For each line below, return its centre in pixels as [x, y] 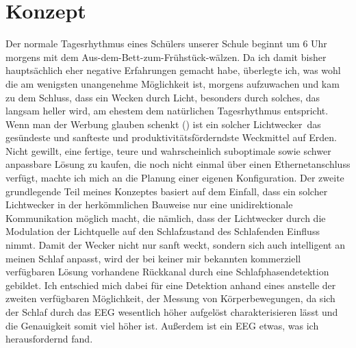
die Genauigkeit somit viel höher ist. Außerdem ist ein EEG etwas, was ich [162, 325]
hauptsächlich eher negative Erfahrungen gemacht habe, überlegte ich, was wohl [173, 70]
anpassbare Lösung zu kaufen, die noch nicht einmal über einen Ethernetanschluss [178, 164]
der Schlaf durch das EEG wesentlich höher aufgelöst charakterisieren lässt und [172, 312]
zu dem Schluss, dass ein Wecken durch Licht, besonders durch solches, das [163, 97]
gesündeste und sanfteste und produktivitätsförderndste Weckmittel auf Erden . [171, 137]
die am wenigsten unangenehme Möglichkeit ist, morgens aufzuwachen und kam [173, 83]
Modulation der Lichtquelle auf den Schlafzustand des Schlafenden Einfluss [163, 231]
